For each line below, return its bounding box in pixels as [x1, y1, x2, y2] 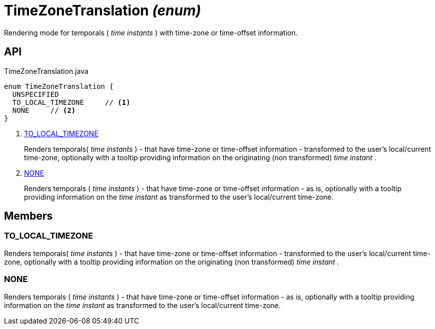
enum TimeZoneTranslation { [4, 82, 114, 90]
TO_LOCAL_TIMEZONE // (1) [12, 98, 130, 106]
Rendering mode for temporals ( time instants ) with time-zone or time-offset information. [4, 28, 298, 37]
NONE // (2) [12, 106, 76, 114]
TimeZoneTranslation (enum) [4, 2, 201, 19]
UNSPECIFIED [12, 90, 59, 98]
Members [4, 210, 53, 223]
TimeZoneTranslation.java [4, 66, 89, 75]
